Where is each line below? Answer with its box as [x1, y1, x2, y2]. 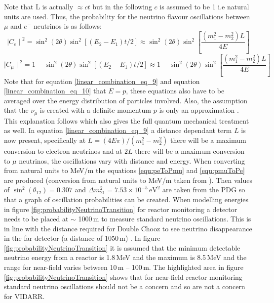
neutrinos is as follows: [33, 21, 102, 31]
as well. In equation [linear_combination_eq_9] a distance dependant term [4, 125, 232, 135]
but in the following [92, 1, 152, 11]
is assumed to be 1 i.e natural [159, 1, 249, 11]
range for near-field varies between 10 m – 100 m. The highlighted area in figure [4, 262, 243, 272]
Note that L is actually [4, 1, 74, 11]
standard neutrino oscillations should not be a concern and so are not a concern [4, 281, 245, 292]
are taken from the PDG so [162, 184, 245, 195]
